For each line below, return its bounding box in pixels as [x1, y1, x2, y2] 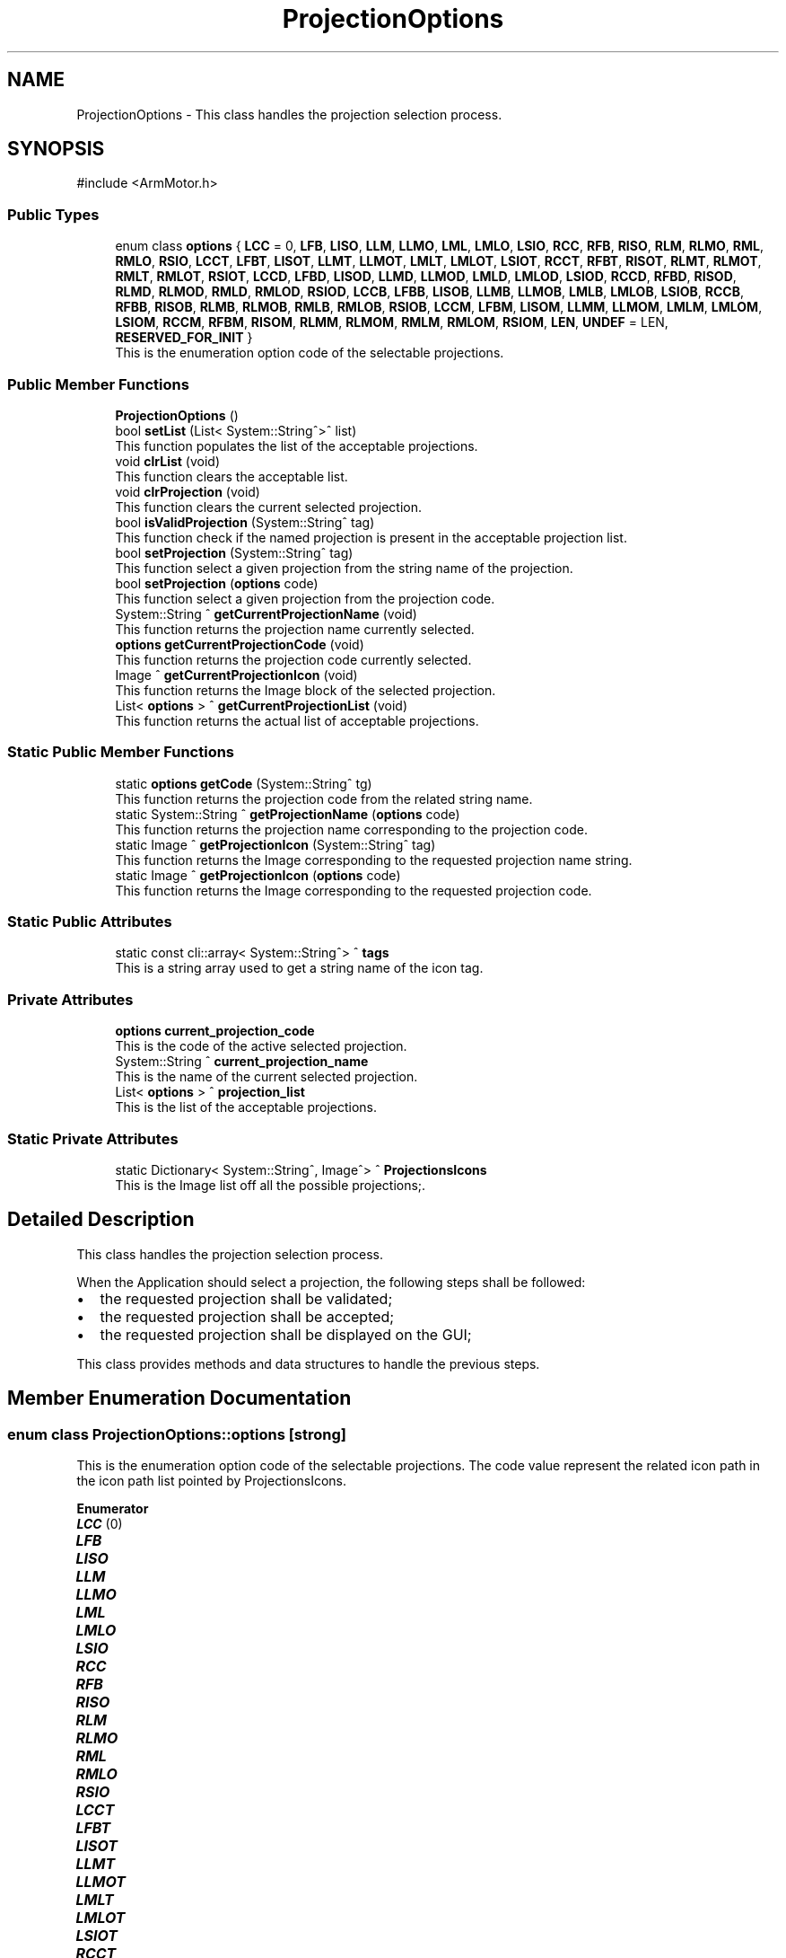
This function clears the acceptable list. [115, 468, 348, 484]
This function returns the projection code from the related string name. [115, 790, 533, 807]
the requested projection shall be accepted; [100, 1307, 395, 1326]
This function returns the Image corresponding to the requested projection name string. [115, 851, 633, 868]
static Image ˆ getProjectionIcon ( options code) [115, 867, 401, 883]
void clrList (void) [115, 453, 221, 469]
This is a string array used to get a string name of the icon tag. [115, 960, 484, 976]
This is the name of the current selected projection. [115, 1069, 418, 1085]
